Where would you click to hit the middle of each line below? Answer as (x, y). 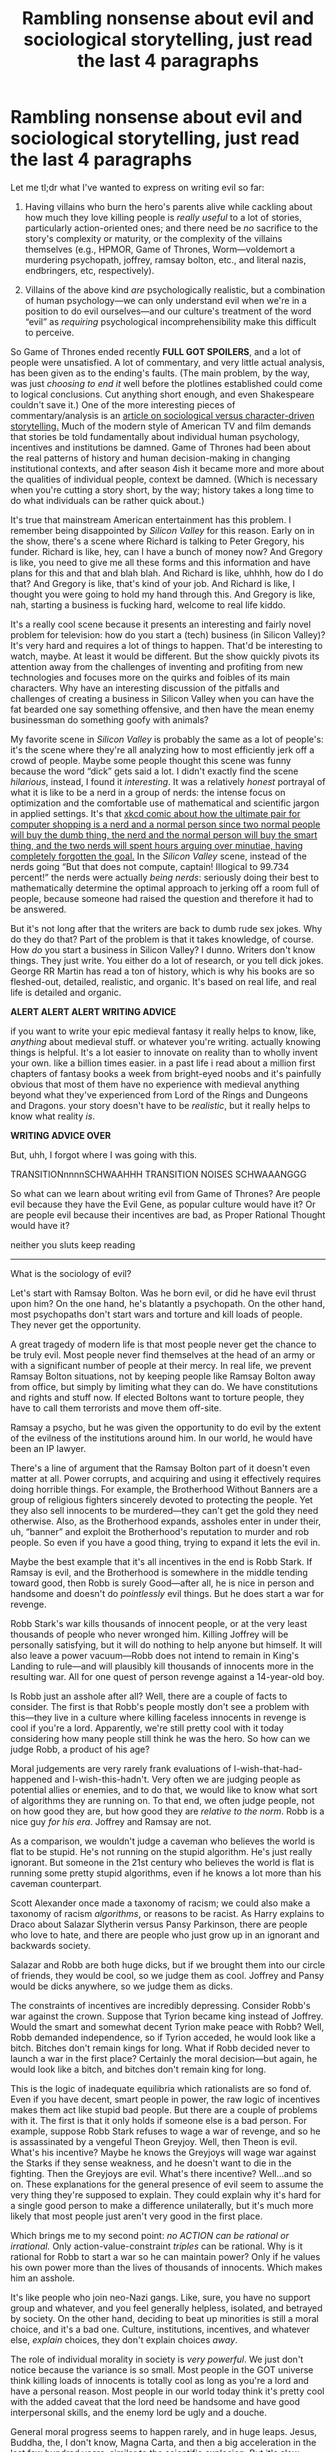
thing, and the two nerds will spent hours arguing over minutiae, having (156, 845)
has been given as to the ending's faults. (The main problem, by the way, (160, 373)
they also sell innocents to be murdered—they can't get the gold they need (164, 1510)
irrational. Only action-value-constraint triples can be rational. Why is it (156, 2246)
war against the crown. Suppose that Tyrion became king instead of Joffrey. (167, 2016)
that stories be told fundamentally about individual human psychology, (155, 436)
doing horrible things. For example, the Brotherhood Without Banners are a (164, 1489)
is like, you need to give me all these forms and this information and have (161, 562)
